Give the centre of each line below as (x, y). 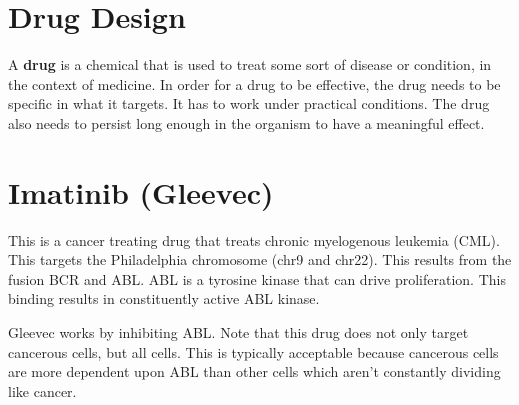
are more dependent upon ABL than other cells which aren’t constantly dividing (254, 371)
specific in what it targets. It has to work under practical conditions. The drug (249, 103)
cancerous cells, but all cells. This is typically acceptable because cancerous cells (253, 351)
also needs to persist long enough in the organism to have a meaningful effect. (246, 122)
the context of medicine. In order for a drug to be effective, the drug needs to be (254, 83)
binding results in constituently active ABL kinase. (164, 298)
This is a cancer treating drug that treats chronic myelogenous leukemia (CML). (254, 239)
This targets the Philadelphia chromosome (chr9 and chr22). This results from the (260, 259)
